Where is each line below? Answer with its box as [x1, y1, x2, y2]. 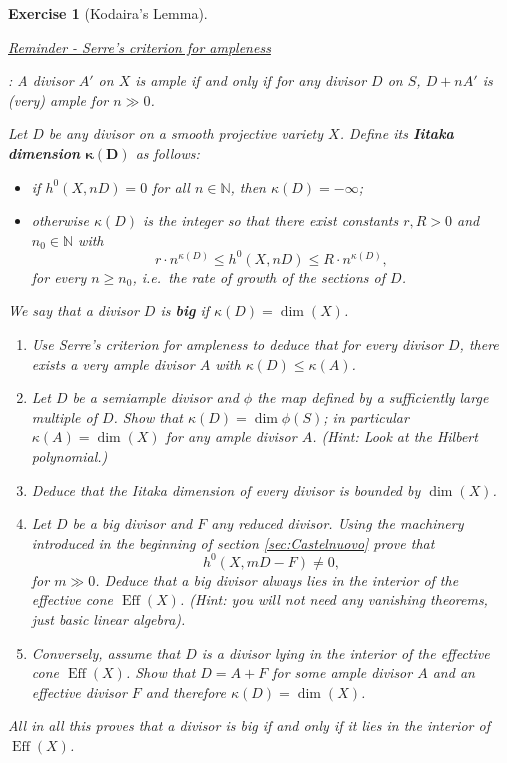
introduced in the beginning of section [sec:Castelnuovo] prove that [31, 532, 435, 553]
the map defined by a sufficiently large [257, 387, 489, 408]
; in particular [323, 406, 409, 427]
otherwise [31, 210, 89, 231]
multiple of [31, 406, 97, 427]
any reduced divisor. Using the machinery [211, 513, 464, 534]
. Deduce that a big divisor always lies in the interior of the [95, 569, 459, 590]
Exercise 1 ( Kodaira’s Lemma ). [8, 3, 208, 23]
